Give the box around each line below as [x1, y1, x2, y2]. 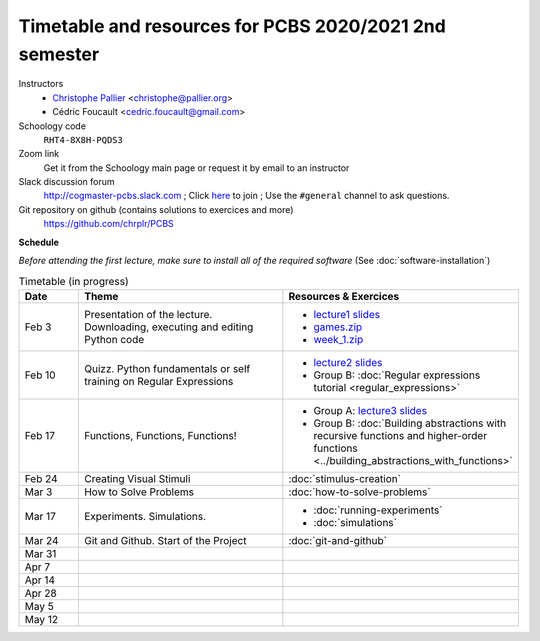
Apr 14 [24, 573, 55, 587]
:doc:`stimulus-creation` [288, 471, 402, 485]
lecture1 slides [313, 307, 380, 321]
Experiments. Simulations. [83, 509, 207, 523]
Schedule [18, 236, 60, 248]
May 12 [24, 612, 59, 626]
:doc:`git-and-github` [288, 533, 387, 547]
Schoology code [18, 120, 87, 132]
